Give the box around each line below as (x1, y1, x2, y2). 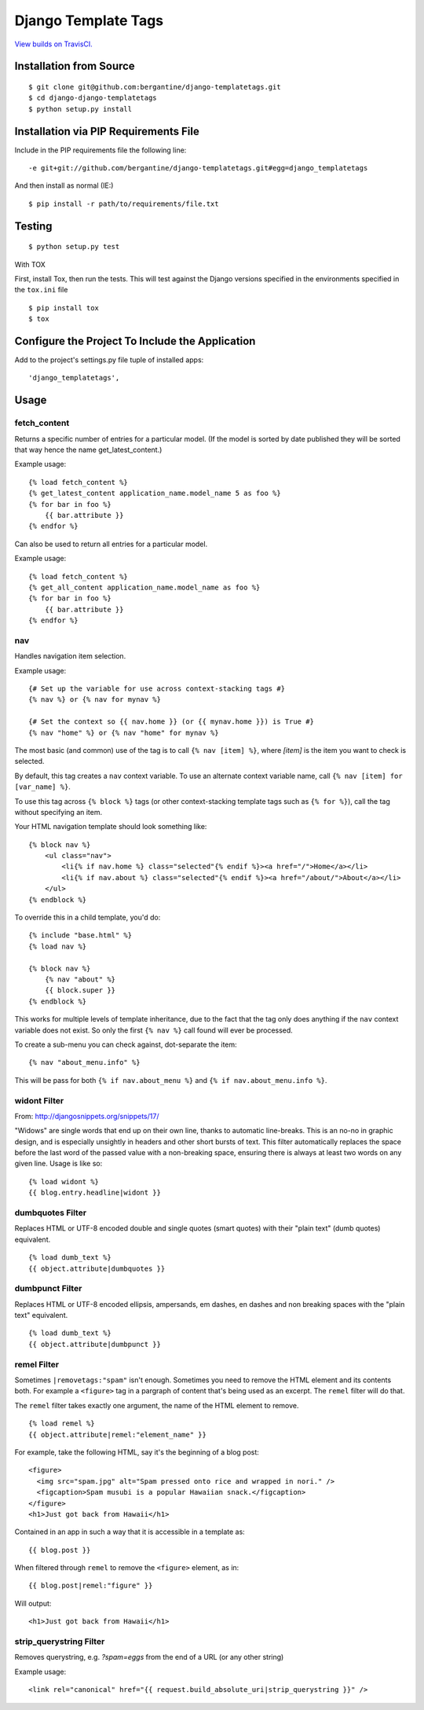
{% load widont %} (28, 1177, 100, 1186)
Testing (14, 219, 53, 233)
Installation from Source (14, 60, 135, 73)
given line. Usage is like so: (14, 1159, 103, 1169)
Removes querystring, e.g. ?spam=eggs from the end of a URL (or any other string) (14, 1653, 284, 1662)
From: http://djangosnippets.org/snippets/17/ (14, 1111, 159, 1121)
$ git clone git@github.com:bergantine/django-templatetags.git (28, 83, 282, 91)
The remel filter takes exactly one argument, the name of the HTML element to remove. (14, 1400, 299, 1410)
